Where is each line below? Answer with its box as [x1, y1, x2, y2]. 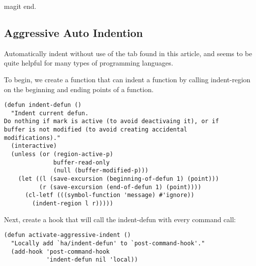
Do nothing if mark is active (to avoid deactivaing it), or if [4, 118, 219, 125]
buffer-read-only [53, 159, 110, 166]
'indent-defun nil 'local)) [46, 256, 138, 264]
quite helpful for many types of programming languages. [4, 58, 173, 68]
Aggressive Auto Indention [4, 25, 143, 40]
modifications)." [4, 134, 61, 141]
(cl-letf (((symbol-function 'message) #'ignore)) [25, 192, 194, 199]
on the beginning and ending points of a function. [4, 84, 154, 94]
